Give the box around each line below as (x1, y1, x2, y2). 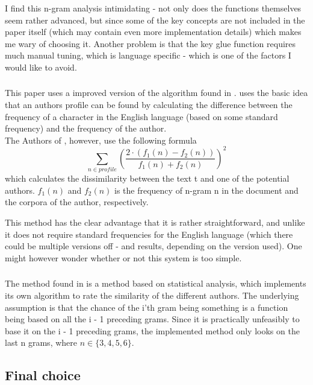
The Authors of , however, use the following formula (5, 133, 197, 146)
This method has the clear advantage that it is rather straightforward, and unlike (5, 216, 305, 229)
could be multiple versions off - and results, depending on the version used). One (5, 240, 302, 252)
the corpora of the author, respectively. (5, 196, 149, 208)
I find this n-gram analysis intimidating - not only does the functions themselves (5, 2, 302, 14)
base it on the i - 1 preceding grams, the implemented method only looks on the (5, 324, 300, 337)
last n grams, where (5, 336, 77, 349)
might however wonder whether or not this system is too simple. (5, 251, 242, 264)
